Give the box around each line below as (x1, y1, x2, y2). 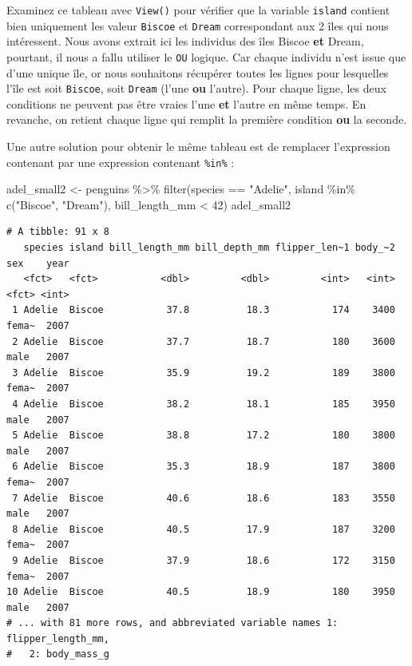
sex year (6, 257, 69, 269)
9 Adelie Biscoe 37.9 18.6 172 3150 (12, 554, 395, 566)
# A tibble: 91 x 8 (6, 226, 109, 238)
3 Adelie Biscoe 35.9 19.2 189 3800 (12, 367, 395, 379)
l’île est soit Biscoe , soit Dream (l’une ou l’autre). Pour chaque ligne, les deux (6, 80, 386, 97)
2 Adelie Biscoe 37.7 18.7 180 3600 (12, 335, 395, 347)
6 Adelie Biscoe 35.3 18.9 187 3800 (12, 461, 395, 473)
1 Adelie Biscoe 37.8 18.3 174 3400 (12, 304, 395, 316)
